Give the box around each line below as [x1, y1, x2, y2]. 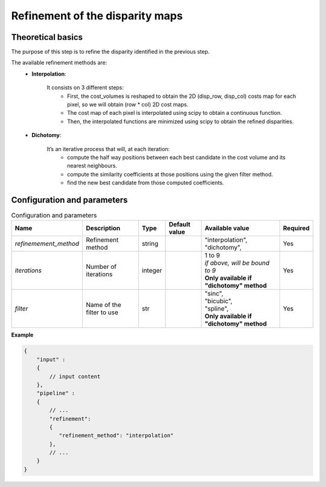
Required [283, 224, 310, 233]
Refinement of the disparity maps [11, 9, 184, 22]
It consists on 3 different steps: [46, 84, 124, 91]
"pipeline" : [36, 390, 75, 397]
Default [168, 221, 191, 229]
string [142, 239, 159, 248]
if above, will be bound [204, 259, 270, 267]
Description [86, 224, 121, 233]
